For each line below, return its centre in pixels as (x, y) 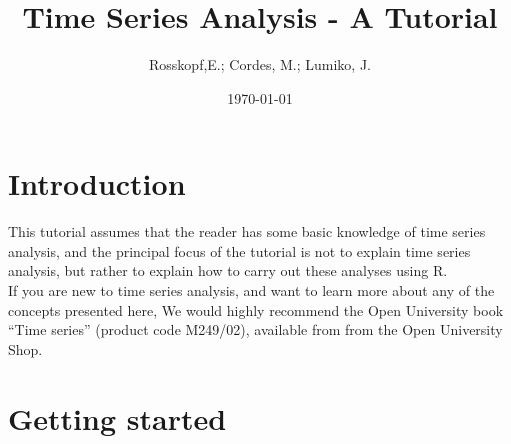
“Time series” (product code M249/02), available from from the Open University (255, 329)
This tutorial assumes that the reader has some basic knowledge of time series (247, 231)
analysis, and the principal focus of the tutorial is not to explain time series (239, 250)
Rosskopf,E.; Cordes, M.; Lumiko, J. (260, 64)
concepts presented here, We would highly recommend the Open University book (256, 309)
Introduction (97, 183)
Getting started (117, 417)
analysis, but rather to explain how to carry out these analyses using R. (228, 270)
